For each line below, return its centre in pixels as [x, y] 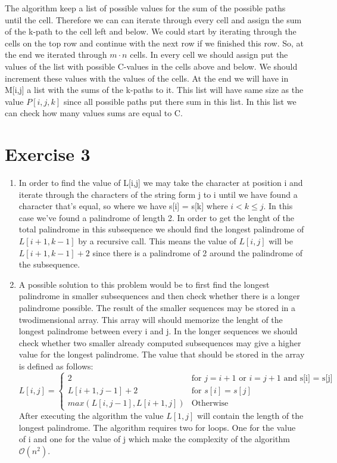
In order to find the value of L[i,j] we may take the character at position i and [161, 183]
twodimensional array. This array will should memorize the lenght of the [151, 319]
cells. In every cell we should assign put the [209, 55]
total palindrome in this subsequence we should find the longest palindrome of [161, 229]
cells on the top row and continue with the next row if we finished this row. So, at [154, 43]
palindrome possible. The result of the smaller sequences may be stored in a [157, 307]
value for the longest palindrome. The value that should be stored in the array [162, 354]
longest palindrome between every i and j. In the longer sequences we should [158, 331]
